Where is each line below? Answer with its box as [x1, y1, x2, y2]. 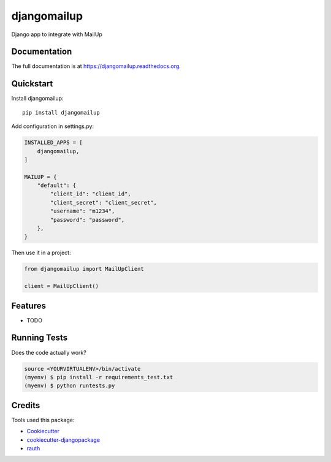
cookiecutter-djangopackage [26, 436, 101, 444]
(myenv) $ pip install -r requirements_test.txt [24, 374, 173, 381]
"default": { [37, 182, 77, 189]
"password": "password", [50, 216, 125, 223]
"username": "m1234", [50, 208, 115, 214]
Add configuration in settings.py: [11, 123, 94, 130]
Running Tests [11, 333, 67, 343]
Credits [11, 400, 40, 411]
